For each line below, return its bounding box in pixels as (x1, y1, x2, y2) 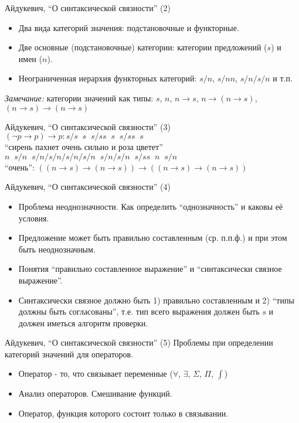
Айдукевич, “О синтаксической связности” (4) (5, 180, 171, 193)
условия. (18, 211, 49, 224)
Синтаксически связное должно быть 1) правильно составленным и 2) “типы (18, 294, 294, 306)
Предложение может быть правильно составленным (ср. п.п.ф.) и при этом (18, 231, 287, 244)
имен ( (18, 52, 42, 64)
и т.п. (273, 72, 293, 84)
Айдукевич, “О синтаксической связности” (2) (5, 2, 171, 13)
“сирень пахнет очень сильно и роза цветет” (5, 141, 163, 153)
